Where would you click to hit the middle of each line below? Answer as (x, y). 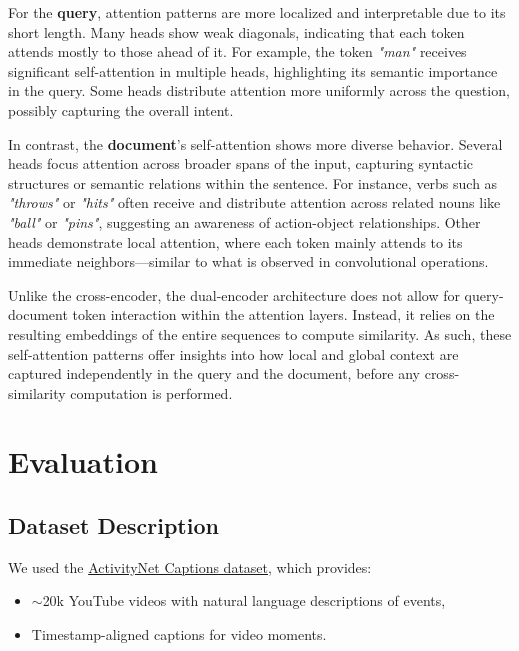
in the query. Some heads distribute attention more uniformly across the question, (259, 90)
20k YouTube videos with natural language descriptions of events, (244, 600)
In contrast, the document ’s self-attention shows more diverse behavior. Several (255, 143)
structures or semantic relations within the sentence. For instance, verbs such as (253, 182)
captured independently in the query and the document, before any (214, 373)
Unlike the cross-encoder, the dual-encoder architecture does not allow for (234, 294)
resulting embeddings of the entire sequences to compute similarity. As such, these (260, 333)
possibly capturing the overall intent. (121, 109)
